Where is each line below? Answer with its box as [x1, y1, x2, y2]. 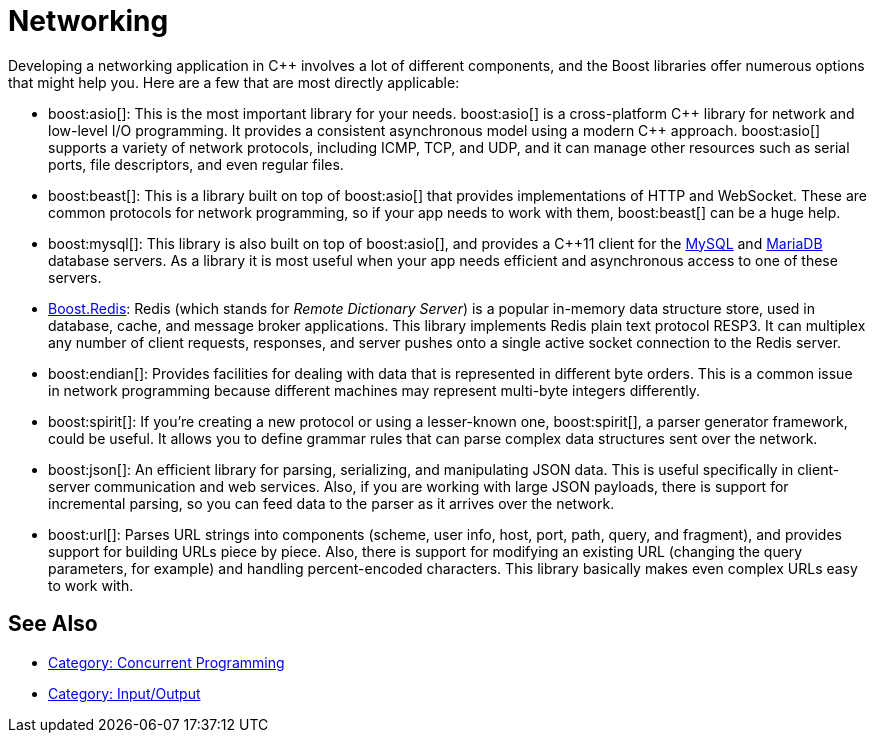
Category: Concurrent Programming [48, 653, 285, 671]
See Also [8, 611, 98, 637]
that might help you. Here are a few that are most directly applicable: [8, 73, 460, 91]
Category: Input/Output [48, 684, 201, 702]
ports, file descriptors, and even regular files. [48, 155, 344, 173]
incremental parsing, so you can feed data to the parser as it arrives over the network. [48, 494, 615, 512]
